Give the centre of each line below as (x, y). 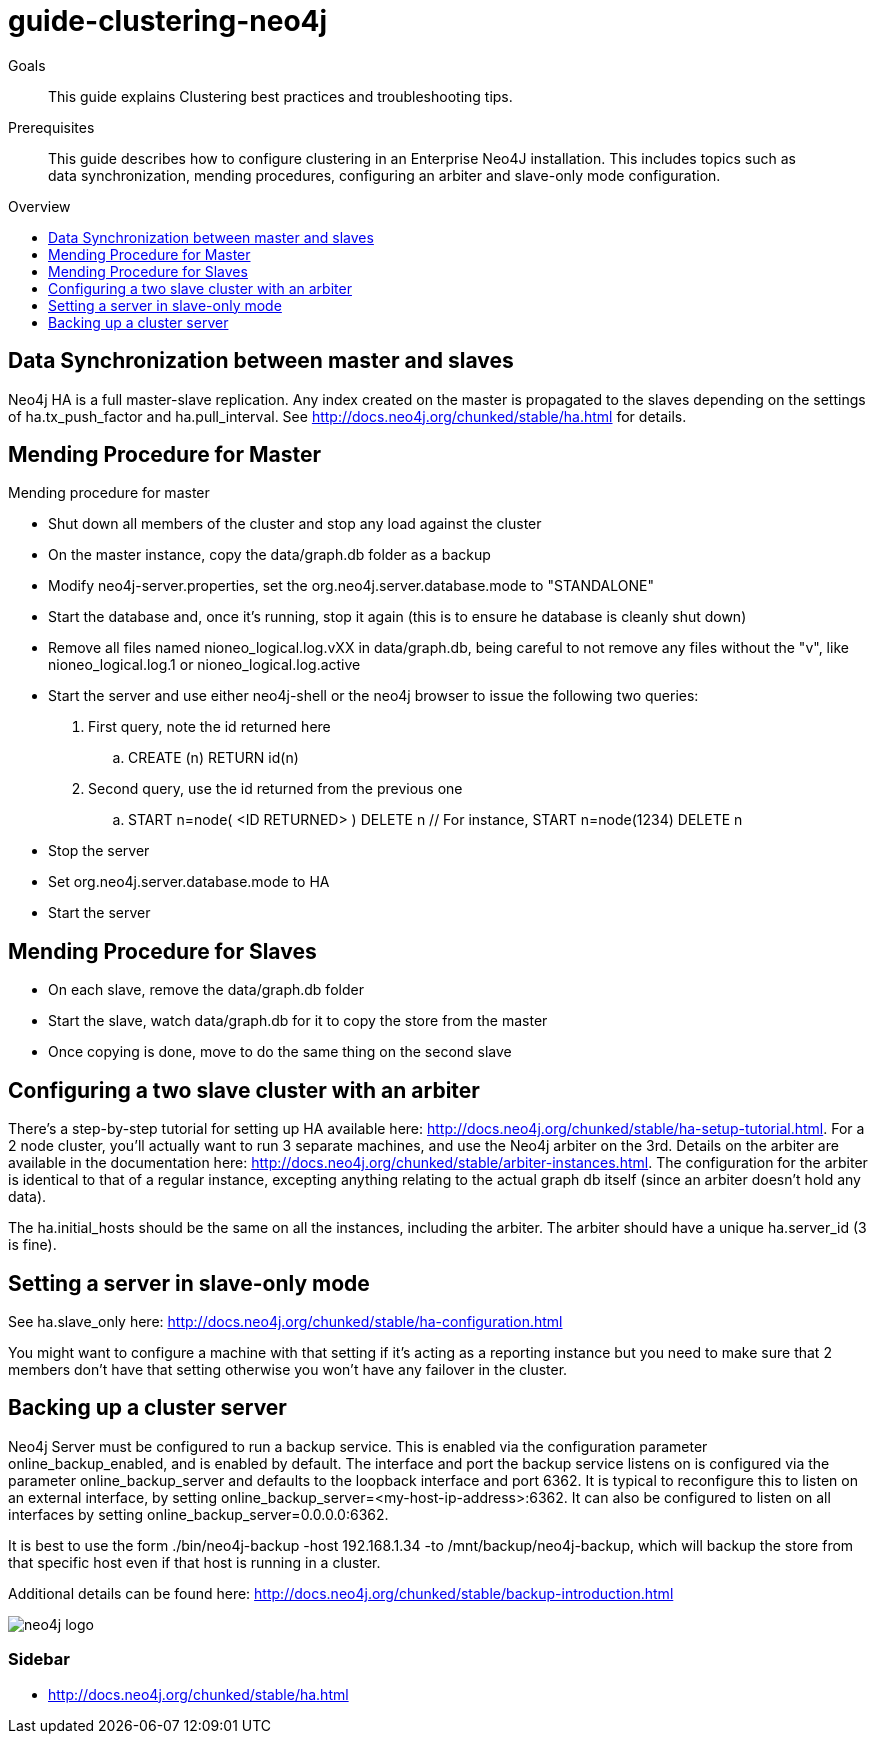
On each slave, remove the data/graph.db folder (206, 990)
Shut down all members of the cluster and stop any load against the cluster (295, 524)
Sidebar (39, 1659)
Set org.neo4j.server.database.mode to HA (189, 882)
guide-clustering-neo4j (168, 21)
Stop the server (99, 851)
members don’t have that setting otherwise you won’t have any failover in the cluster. (288, 1369)
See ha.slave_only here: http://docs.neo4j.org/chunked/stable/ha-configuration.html (285, 1321)
